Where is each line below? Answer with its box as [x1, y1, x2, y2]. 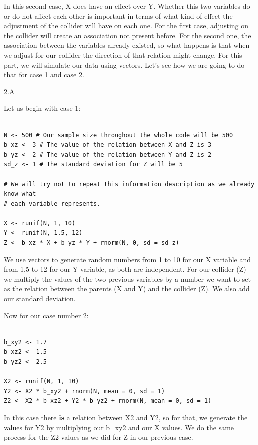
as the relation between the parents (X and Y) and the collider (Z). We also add [4, 283, 250, 294]
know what [4, 190, 36, 198]
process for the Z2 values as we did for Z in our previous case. [4, 432, 193, 442]
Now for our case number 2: [4, 310, 89, 320]
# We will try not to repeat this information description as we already [4, 180, 255, 188]
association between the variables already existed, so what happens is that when [4, 40, 250, 50]
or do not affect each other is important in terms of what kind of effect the [4, 10, 233, 21]
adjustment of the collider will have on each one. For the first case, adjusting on [4, 20, 249, 31]
